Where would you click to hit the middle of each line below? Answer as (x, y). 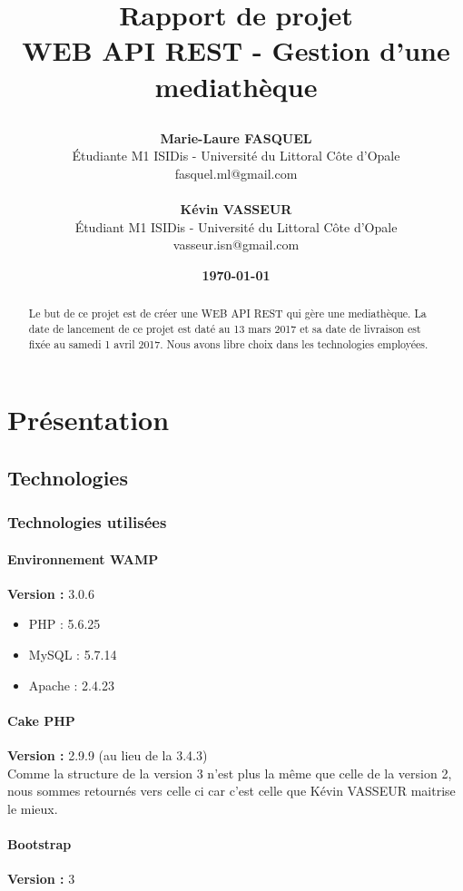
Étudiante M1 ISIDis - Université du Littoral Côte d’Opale (236, 156)
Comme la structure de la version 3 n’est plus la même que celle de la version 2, (230, 773)
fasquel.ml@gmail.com (236, 173)
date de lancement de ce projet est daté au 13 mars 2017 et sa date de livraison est (225, 328)
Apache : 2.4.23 (71, 685)
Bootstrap (39, 844)
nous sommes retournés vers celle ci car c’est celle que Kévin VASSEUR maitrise (231, 791)
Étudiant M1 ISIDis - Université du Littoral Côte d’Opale (236, 226)
